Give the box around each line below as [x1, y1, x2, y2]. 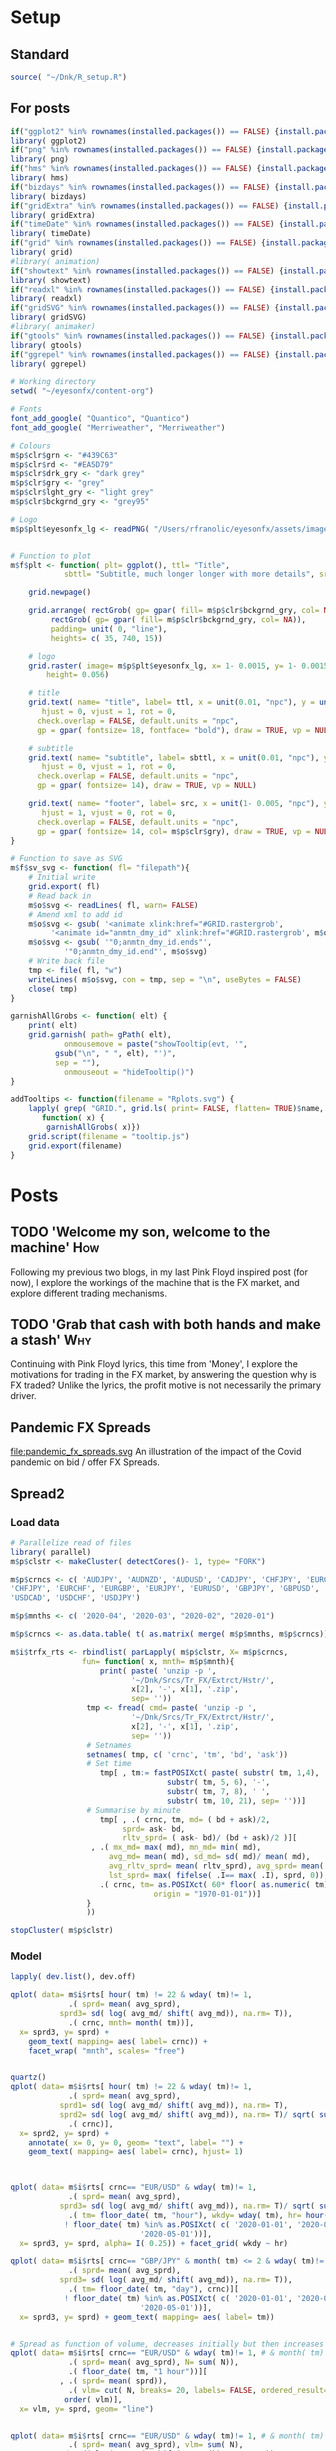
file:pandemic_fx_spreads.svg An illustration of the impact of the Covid [10, 1446, 302, 1458]
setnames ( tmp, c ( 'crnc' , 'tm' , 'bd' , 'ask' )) [86, 1749, 288, 1760]
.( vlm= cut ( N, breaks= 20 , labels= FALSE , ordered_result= [68, 2385, 329, 2395]
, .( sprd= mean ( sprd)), [59, 2376, 168, 2386]
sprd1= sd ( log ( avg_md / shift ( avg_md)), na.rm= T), [59, 2101, 288, 2111]
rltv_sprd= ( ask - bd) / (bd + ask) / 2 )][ [121, 1833, 298, 1843]
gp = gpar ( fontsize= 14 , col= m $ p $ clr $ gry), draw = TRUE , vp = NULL [36, 826, 333, 836]
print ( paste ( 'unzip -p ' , [99, 1666, 217, 1676]
